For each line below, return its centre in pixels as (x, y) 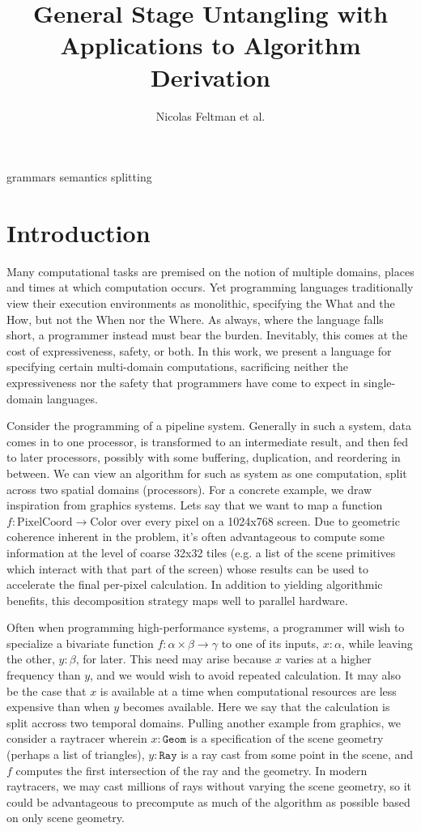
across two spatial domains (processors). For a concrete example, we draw (189, 489)
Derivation (210, 77)
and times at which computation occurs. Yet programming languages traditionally (210, 287)
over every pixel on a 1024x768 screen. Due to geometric (260, 520)
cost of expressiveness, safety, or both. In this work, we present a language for (199, 350)
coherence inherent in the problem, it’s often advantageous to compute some (196, 537)
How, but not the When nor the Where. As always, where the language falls (195, 319)
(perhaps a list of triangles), (76, 754)
